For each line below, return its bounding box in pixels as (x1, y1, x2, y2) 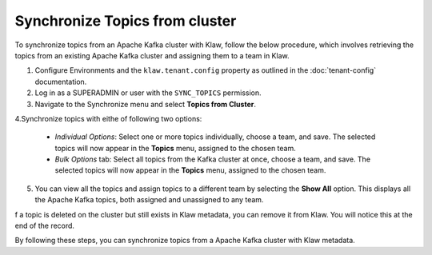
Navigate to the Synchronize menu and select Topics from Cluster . (34, 99, 256, 109)
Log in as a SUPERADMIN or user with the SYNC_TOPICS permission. (34, 88, 262, 98)
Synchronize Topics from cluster (14, 12, 237, 30)
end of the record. (14, 221, 75, 231)
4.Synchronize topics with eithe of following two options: (14, 114, 202, 123)
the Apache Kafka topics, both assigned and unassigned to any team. (34, 195, 264, 205)
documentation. (34, 77, 87, 86)
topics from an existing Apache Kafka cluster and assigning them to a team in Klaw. (14, 50, 290, 60)
